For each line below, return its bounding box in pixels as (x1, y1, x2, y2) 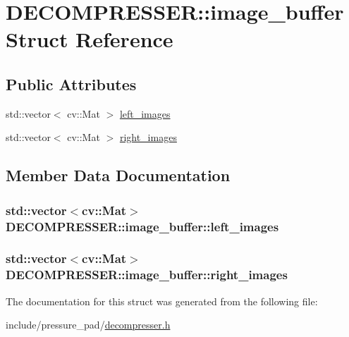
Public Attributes (6, 73, 137, 94)
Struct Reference (6, 25, 173, 54)
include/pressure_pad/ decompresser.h (6, 317, 171, 332)
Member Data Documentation (6, 164, 231, 186)
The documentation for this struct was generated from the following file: (6, 293, 318, 308)
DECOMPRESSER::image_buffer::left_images (6, 217, 279, 235)
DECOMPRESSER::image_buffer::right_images (6, 266, 288, 283)
